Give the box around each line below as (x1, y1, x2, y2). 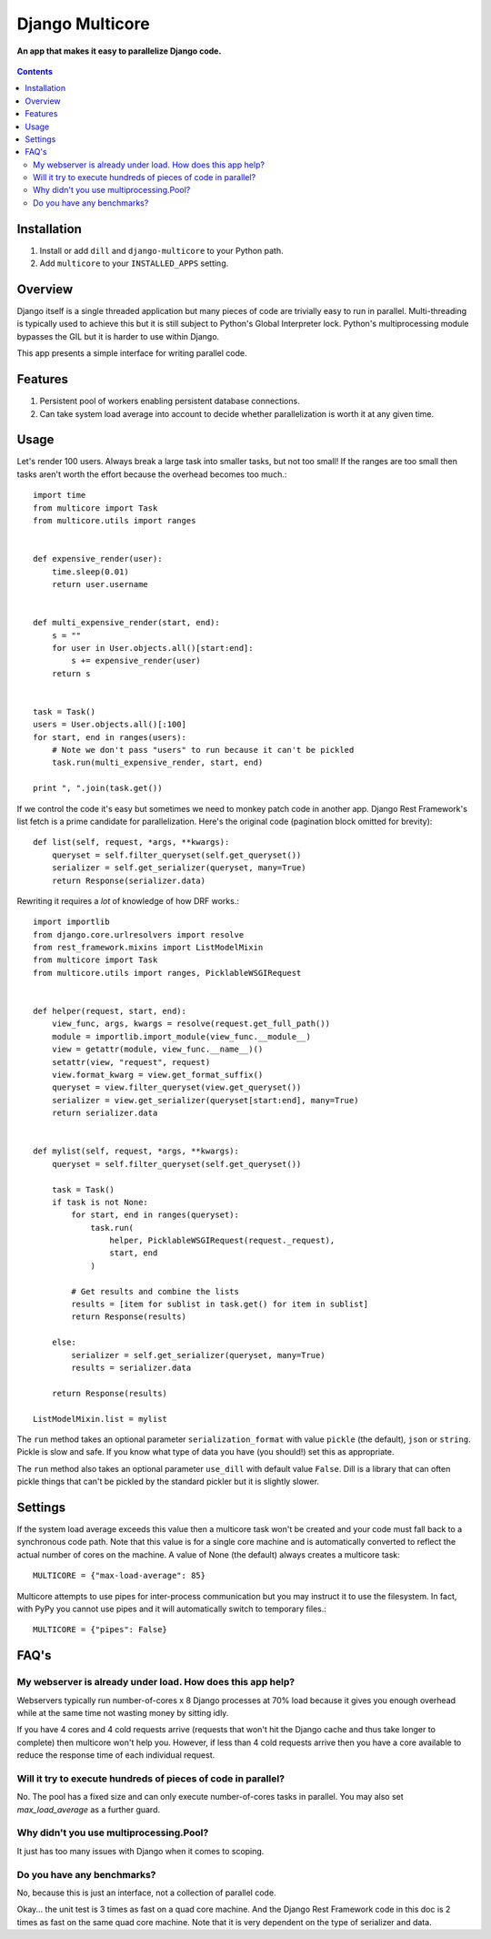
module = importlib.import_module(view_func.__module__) (51, 1031, 311, 1041)
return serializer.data (51, 1108, 158, 1119)
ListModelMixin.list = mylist (33, 1414, 168, 1424)
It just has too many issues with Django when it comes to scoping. (16, 1845, 265, 1856)
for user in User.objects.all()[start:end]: (51, 643, 254, 653)
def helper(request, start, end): (33, 1006, 186, 1017)
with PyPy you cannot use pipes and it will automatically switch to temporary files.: (16, 1603, 327, 1614)
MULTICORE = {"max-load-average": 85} (33, 1570, 206, 1581)
